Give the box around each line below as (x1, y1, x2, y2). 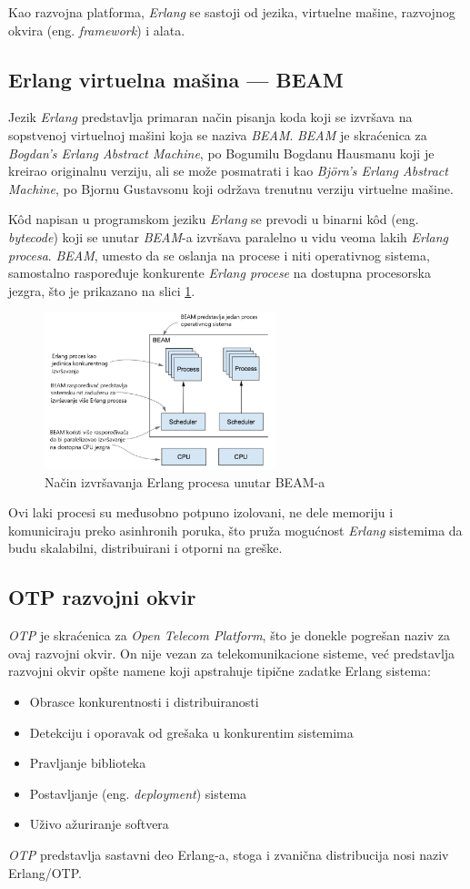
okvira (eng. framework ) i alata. (8, 20, 185, 39)
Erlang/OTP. (8, 863, 82, 882)
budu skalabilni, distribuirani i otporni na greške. (8, 538, 283, 557)
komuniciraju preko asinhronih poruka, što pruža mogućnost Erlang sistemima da (8, 520, 463, 539)
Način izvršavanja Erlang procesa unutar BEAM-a (45, 472, 325, 491)
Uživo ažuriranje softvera (29, 814, 169, 833)
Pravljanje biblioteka (29, 753, 146, 772)
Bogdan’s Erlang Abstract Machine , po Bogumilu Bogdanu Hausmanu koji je (8, 143, 435, 162)
